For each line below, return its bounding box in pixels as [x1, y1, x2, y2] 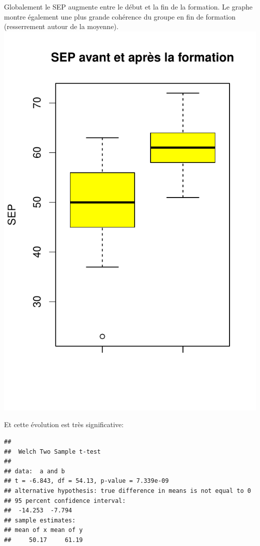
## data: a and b [4, 467, 65, 475]
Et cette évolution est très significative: [4, 419, 124, 430]
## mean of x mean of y [4, 526, 83, 534]
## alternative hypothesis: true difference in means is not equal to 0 [4, 487, 251, 494]
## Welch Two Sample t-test [4, 448, 101, 455]
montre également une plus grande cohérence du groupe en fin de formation [4, 11, 236, 22]
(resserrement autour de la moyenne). [4, 21, 118, 32]
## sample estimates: [4, 516, 76, 524]
